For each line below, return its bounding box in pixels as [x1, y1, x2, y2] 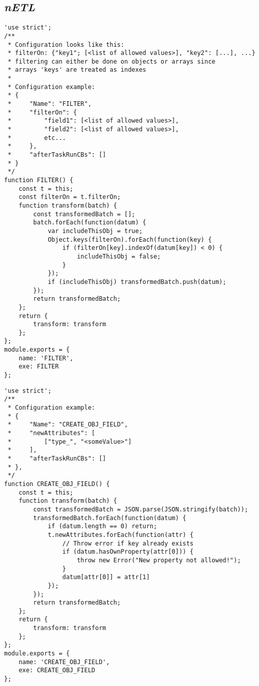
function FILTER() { [4, 177, 74, 184]
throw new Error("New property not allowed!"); [77, 556, 241, 564]
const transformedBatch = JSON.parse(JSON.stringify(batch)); [33, 505, 248, 513]
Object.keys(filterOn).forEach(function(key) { [47, 236, 212, 243]
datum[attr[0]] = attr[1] [62, 574, 150, 581]
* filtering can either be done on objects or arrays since [8, 58, 216, 65]
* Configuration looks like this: [8, 41, 125, 48]
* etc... [8, 134, 66, 141]
